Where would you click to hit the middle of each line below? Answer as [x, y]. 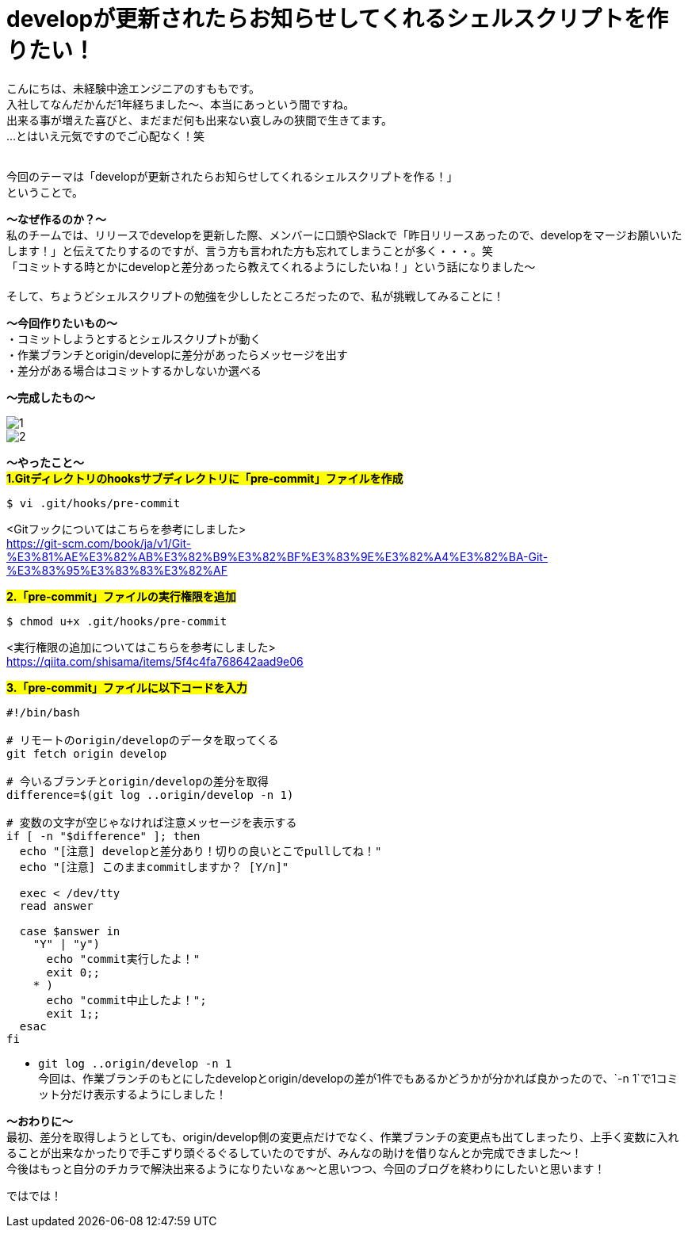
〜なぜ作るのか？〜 [56, 219]
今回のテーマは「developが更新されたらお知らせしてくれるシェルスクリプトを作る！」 [232, 176]
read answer [56, 905]
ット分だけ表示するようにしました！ [132, 1094]
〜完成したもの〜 [51, 397]
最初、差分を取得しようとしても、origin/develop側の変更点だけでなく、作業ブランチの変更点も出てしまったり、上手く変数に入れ [343, 1137]
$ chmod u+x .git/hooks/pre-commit [117, 621]
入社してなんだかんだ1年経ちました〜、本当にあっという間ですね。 [181, 104]
